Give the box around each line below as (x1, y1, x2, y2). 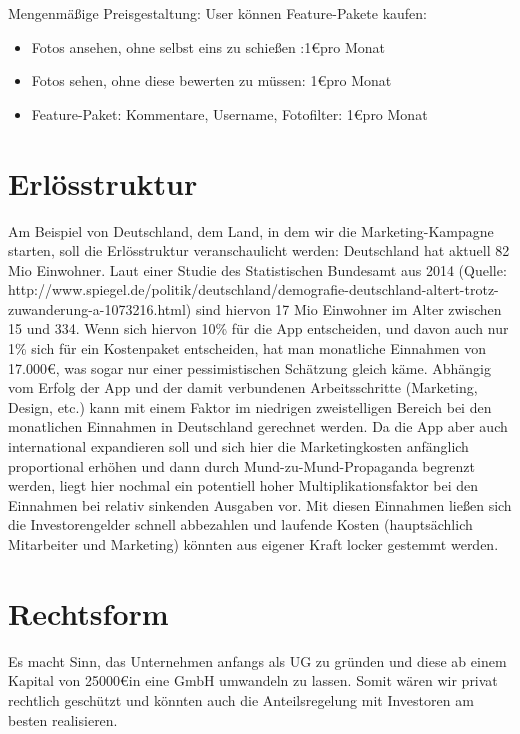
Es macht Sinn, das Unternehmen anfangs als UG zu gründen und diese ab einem (8, 650, 507, 671)
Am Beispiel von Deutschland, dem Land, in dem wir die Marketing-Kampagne (8, 220, 494, 241)
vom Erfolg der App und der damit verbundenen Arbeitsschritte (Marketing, (8, 377, 478, 398)
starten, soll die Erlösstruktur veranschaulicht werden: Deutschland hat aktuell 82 (8, 240, 510, 261)
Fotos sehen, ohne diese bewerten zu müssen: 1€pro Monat (31, 70, 392, 91)
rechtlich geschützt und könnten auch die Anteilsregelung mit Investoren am (8, 689, 474, 710)
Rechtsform (8, 592, 169, 633)
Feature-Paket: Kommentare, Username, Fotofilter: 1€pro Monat (31, 103, 428, 124)
